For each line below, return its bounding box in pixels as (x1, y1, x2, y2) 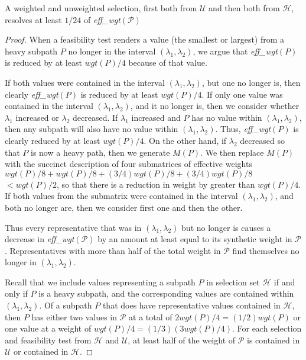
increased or (15, 111, 59, 123)
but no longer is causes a (181, 221, 271, 233)
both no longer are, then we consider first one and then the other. (5, 201, 243, 213)
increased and (131, 111, 181, 123)
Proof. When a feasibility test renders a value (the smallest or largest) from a (5, 33, 285, 46)
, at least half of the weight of (128, 333, 236, 346)
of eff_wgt (84, 13, 121, 25)
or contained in (14, 345, 69, 358)
